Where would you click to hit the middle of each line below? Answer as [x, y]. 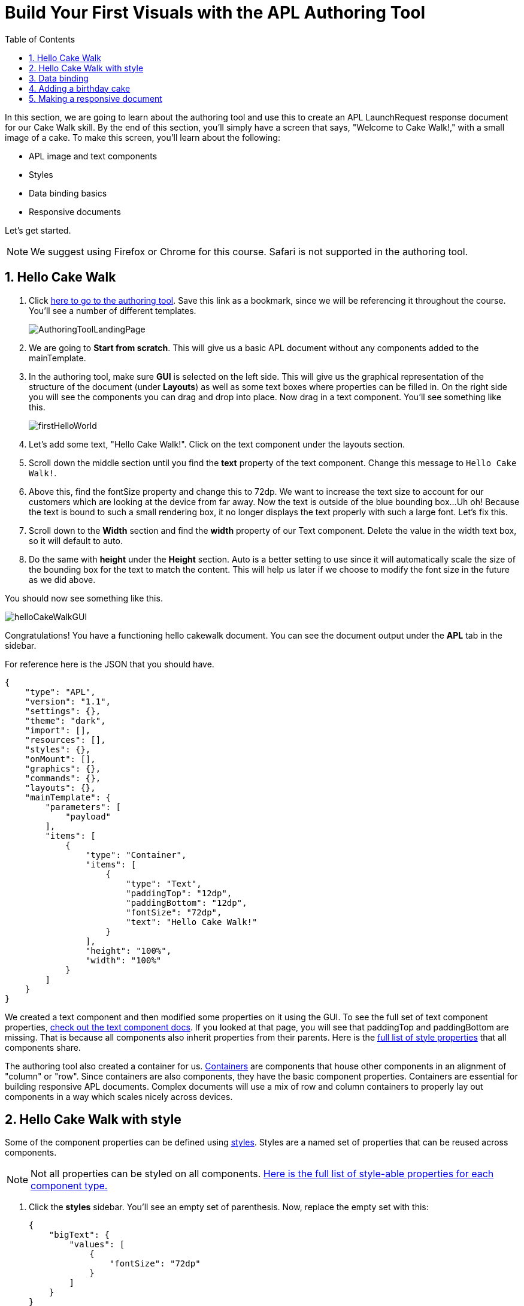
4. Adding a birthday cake [80, 88]
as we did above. [62, 579]
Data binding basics [68, 193]
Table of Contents [40, 39]
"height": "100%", [128, 950]
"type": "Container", [136, 855]
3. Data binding [59, 78]
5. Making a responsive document [96, 98]
